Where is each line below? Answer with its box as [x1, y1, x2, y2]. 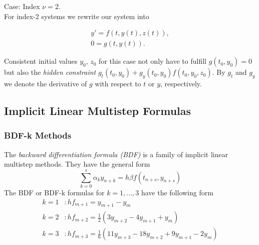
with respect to [95, 78, 141, 89]
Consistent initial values [4, 56, 78, 66]
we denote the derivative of [4, 78, 87, 89]
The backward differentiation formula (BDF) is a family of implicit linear [4, 149, 228, 159]
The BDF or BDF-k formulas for [4, 187, 105, 197]
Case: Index [4, 1, 40, 11]
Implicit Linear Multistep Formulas [4, 103, 191, 118]
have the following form [141, 187, 213, 197]
